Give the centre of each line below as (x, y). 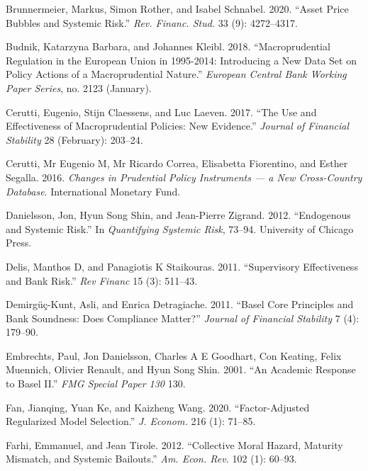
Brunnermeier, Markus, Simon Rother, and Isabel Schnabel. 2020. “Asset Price (177, 8)
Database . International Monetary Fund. (93, 191)
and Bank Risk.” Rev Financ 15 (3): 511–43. (102, 280)
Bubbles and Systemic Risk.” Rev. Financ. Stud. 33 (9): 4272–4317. (152, 22)
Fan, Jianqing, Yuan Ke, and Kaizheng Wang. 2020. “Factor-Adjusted (158, 407)
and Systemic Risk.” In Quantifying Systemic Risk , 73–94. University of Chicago (180, 228)
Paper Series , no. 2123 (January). (79, 87)
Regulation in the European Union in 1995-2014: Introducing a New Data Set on (181, 60)
